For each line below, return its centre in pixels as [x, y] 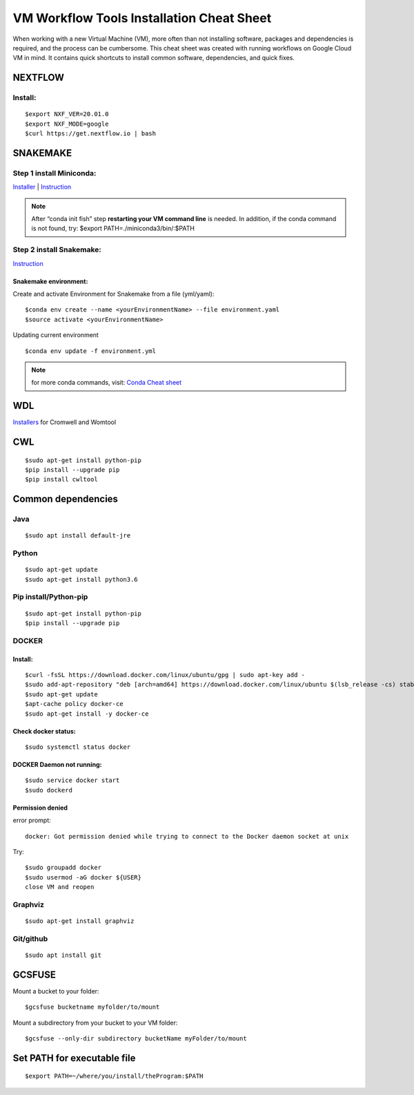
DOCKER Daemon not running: [57, 764]
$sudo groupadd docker [63, 868]
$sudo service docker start [72, 780]
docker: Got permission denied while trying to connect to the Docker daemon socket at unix [187, 836]
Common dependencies [66, 499]
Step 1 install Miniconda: [55, 173]
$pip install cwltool [61, 479]
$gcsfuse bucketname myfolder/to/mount [92, 1007]
